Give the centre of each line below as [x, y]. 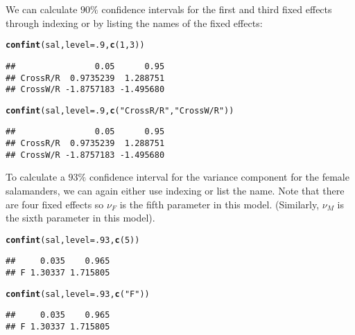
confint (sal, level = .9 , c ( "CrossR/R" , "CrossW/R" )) [120, 110]
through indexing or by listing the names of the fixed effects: [134, 22]
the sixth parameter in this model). [80, 218]
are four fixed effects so [55, 204]
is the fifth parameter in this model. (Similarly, [219, 204]
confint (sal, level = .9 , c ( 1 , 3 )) [75, 45]
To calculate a [35, 177]
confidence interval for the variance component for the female [219, 177]
